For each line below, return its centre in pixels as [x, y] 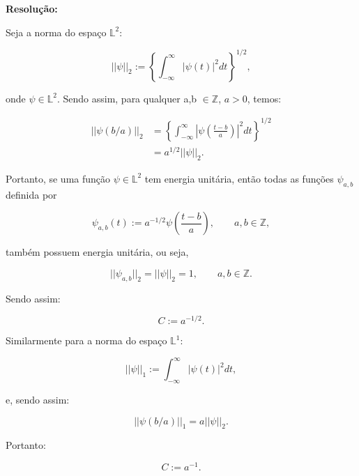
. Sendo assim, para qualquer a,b [127, 98]
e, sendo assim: [38, 400]
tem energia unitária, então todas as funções [239, 178]
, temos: [264, 98]
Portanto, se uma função [58, 178]
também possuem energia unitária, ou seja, [97, 252]
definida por [31, 194]
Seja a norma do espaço [56, 32]
